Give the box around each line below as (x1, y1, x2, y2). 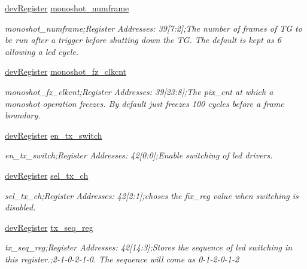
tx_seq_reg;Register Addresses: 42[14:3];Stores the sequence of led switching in (5, 241, 293, 253)
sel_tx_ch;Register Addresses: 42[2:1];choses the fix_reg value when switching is (5, 189, 299, 201)
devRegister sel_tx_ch (5, 169, 89, 181)
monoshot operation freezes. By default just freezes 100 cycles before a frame (5, 97, 284, 109)
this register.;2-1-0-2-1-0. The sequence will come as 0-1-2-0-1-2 (5, 252, 239, 265)
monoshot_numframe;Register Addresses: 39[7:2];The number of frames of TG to (5, 22, 302, 34)
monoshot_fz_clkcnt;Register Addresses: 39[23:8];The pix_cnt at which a (5, 85, 273, 97)
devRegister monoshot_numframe (5, 2, 129, 14)
